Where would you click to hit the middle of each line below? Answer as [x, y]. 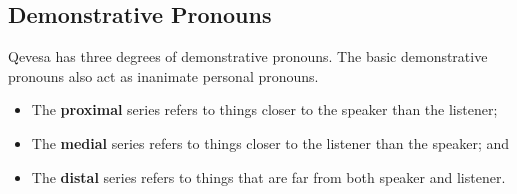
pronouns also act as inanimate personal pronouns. [163, 75]
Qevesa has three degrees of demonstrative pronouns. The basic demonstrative [248, 56]
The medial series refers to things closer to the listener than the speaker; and [270, 142]
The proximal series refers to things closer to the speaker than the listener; [264, 109]
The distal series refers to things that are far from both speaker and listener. [268, 176]
